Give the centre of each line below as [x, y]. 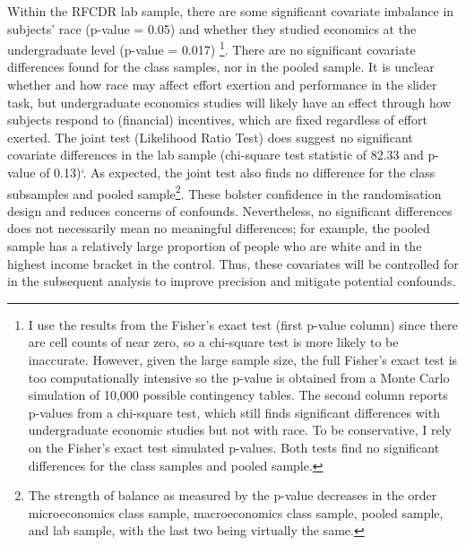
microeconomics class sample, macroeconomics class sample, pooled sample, [236, 512]
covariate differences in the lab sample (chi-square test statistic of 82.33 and [216, 155]
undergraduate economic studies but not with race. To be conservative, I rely [240, 430]
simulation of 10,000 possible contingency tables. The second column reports [238, 395]
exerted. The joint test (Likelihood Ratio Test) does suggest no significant [210, 137]
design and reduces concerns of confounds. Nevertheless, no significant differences [230, 210]
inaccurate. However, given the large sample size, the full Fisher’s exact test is [243, 359]
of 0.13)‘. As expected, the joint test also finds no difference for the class [237, 172]
